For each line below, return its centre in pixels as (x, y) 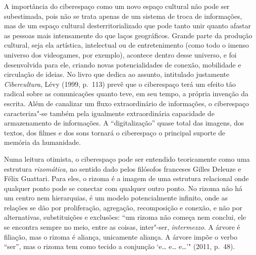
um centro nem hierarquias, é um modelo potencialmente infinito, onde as (116, 198)
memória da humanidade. (43, 142)
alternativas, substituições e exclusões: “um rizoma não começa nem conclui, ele (125, 217)
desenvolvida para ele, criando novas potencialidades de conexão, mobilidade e (123, 64)
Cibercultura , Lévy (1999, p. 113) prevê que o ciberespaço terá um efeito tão (120, 84)
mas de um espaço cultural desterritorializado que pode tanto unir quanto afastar (128, 26)
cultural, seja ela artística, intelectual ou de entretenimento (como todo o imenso (127, 45)
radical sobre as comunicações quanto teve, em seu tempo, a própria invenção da (126, 94)
